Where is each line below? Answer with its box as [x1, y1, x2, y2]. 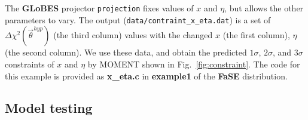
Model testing [5, 99, 93, 117]
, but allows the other [224, 2, 304, 14]
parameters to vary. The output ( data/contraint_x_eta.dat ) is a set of [5, 13, 271, 26]
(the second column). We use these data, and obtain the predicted [5, 46, 247, 59]
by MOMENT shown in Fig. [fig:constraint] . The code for [87, 57, 300, 70]
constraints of [5, 57, 54, 70]
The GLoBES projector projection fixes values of [5, 2, 194, 14]
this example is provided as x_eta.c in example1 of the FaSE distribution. [5, 69, 288, 82]
